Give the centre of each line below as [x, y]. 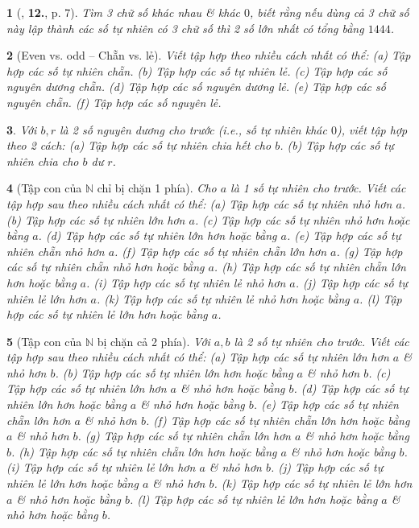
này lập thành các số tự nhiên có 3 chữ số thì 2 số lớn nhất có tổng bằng [185, 28]
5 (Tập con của [44, 341]
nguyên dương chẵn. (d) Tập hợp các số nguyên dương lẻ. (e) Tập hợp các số [196, 87]
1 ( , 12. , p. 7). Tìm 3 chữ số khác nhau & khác [124, 12]
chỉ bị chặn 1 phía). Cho [157, 188]
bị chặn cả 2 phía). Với [153, 341]
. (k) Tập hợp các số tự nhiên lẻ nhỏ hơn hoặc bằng [223, 298]
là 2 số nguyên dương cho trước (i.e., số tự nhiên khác [193, 129]
